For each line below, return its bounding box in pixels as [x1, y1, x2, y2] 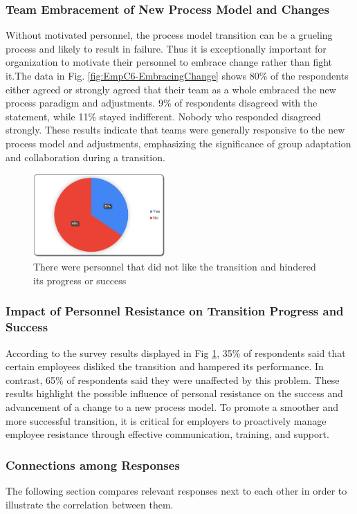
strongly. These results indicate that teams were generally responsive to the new [6, 122, 345, 137]
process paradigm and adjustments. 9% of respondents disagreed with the [6, 95, 318, 110]
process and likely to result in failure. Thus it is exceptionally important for [6, 41, 327, 55]
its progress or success [33, 273, 127, 287]
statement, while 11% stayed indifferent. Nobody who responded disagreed [6, 109, 321, 123]
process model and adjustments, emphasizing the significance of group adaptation [6, 136, 351, 150]
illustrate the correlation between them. [6, 497, 174, 511]
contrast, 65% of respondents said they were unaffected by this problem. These [6, 372, 340, 387]
